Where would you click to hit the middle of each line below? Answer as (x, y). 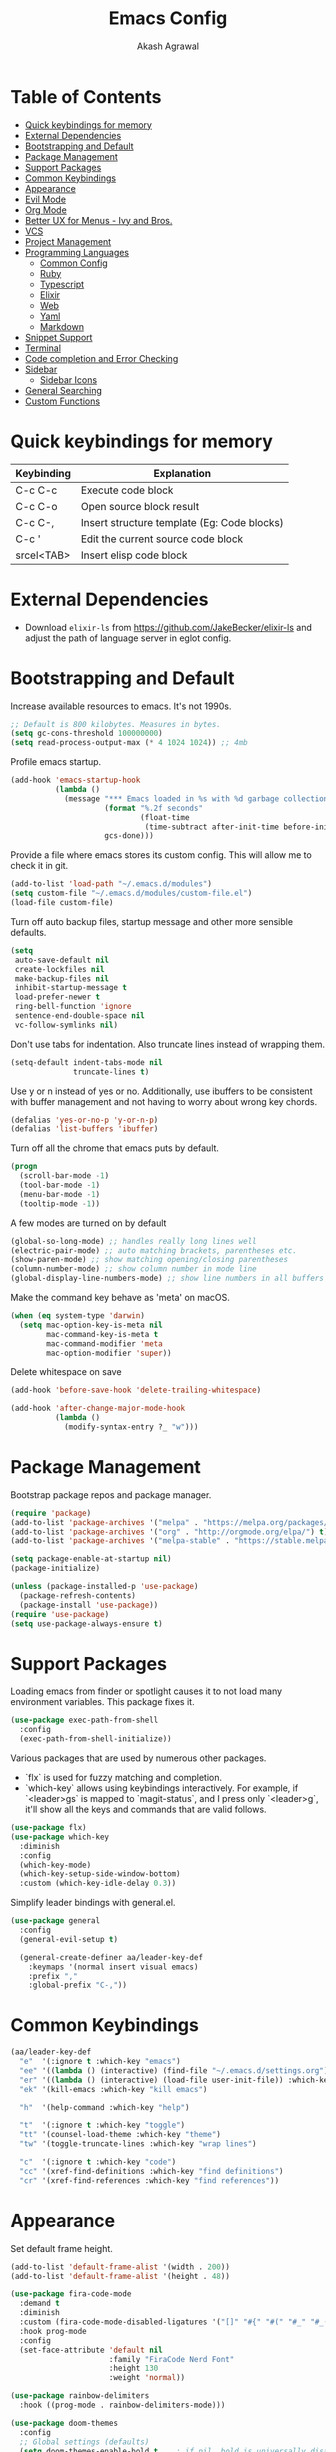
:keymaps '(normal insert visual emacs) (113, 1967)
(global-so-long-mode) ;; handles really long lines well (133, 1241)
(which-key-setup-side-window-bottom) (100, 1874)
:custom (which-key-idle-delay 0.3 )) (98, 1883)
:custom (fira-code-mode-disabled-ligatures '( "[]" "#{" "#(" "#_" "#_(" (176, 2322)
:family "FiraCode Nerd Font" (171, 2359)
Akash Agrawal (168, 46)
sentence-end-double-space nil (79, 1016)
